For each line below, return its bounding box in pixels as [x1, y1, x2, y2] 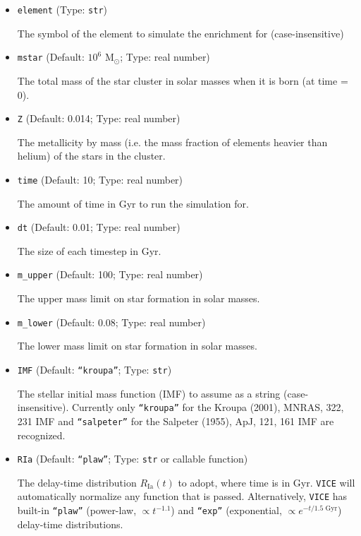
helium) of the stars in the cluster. [17, 148, 166, 163]
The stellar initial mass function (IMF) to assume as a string [17, 386, 281, 400]
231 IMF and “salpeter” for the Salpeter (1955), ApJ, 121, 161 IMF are [17, 413, 334, 428]
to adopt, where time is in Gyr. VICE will [178, 475, 355, 489]
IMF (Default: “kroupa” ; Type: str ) [17, 362, 172, 376]
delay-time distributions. [17, 516, 123, 531]
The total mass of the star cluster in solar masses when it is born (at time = [17, 73, 348, 88]
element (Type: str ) [17, 2, 108, 16]
